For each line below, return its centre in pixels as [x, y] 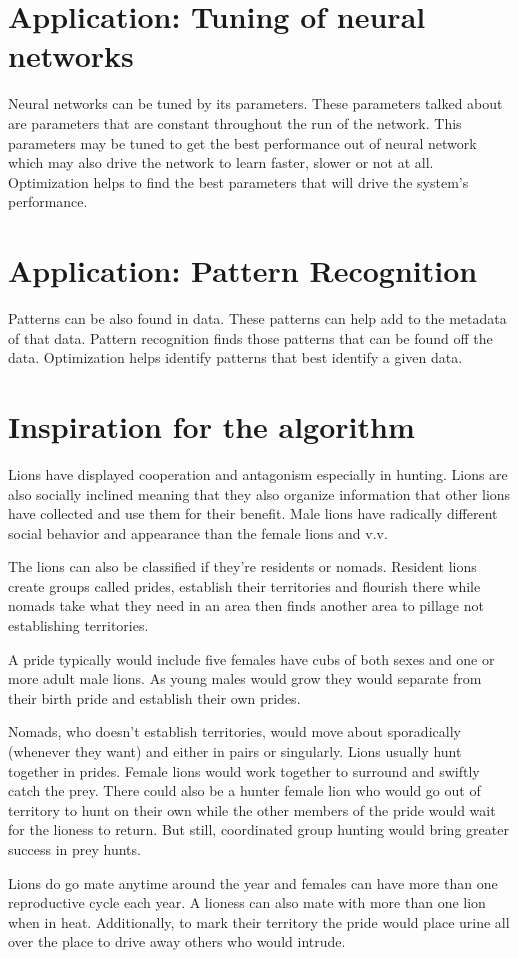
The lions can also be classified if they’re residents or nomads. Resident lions [242, 566]
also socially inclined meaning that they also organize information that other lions [259, 493]
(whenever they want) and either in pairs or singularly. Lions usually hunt [235, 751]
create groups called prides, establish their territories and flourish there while [244, 585]
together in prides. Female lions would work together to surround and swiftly [244, 770]
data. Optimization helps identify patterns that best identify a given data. [235, 357]
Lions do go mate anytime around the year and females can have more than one [253, 882]
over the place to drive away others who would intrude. [177, 941]
